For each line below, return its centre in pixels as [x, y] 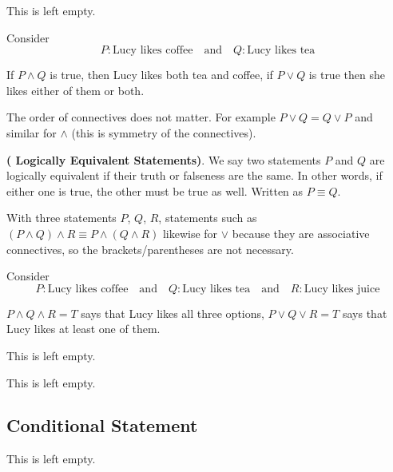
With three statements [62, 218]
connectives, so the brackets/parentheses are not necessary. [150, 249]
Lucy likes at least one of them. [83, 329]
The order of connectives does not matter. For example [141, 117]
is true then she [347, 75]
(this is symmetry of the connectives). [164, 132]
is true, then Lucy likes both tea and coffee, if [161, 75]
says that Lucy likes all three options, [173, 313]
